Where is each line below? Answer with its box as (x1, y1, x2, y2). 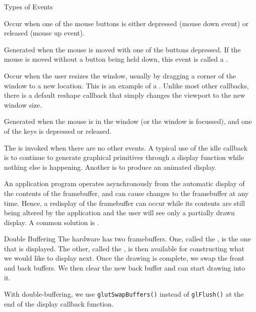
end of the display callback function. (4, 298, 114, 309)
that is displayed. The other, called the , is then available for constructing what (4, 243, 245, 253)
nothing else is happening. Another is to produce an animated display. (4, 161, 216, 172)
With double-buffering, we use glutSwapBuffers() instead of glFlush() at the (4, 289, 244, 299)
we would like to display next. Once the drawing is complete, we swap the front (4, 253, 245, 263)
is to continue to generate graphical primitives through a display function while (4, 152, 244, 162)
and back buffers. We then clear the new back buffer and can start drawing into (4, 263, 246, 273)
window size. (4, 99, 42, 110)
